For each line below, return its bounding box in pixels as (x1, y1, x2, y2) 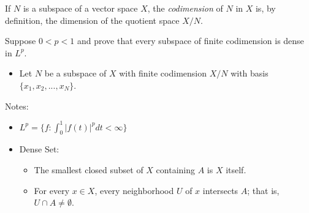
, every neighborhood (94, 184, 174, 196)
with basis (231, 67, 269, 80)
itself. (226, 163, 246, 176)
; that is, (247, 184, 280, 196)
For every (34, 184, 70, 196)
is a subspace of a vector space (23, 2, 138, 14)
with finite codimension (119, 67, 207, 80)
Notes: (5, 99, 29, 112)
